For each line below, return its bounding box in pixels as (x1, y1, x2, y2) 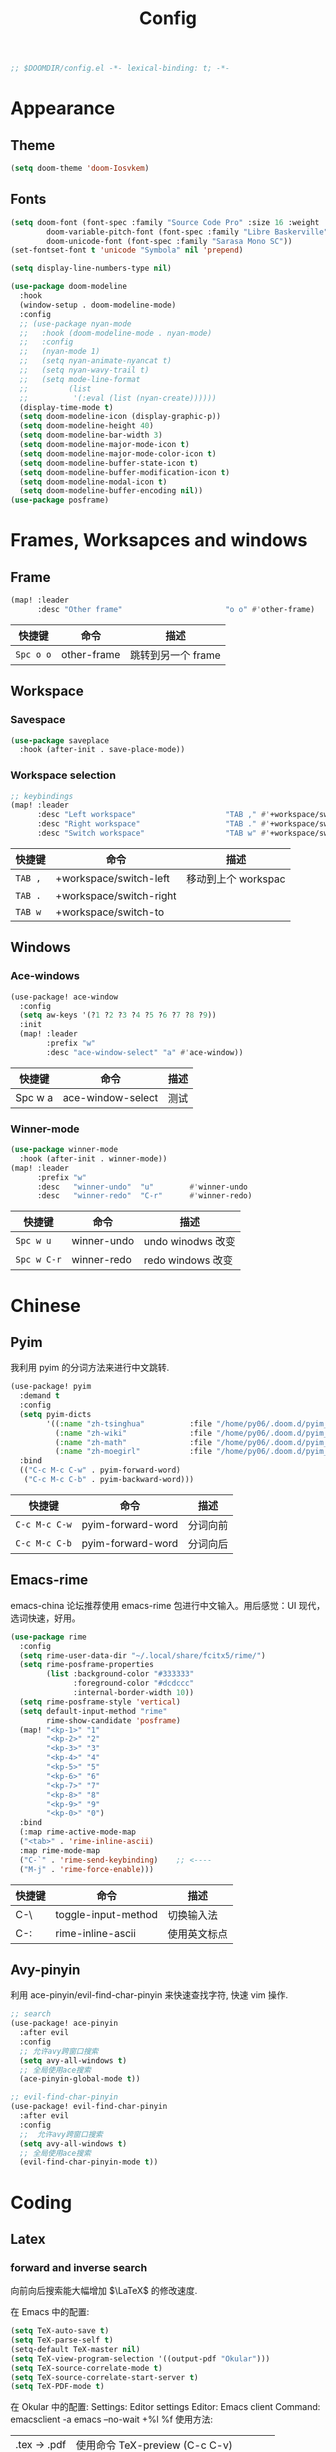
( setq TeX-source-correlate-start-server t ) (10, 2372, 199, 2382)
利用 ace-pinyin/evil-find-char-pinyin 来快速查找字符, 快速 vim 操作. (10, 1989, 289, 2001)
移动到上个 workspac (186, 872, 286, 886)
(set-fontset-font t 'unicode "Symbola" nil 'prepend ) (10, 245, 244, 256)
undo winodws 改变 (143, 1235, 236, 1249)
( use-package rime (10, 1632, 87, 1642)
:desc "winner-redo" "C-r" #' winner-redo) (36, 1191, 253, 1201)
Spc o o (15, 648, 52, 660)
